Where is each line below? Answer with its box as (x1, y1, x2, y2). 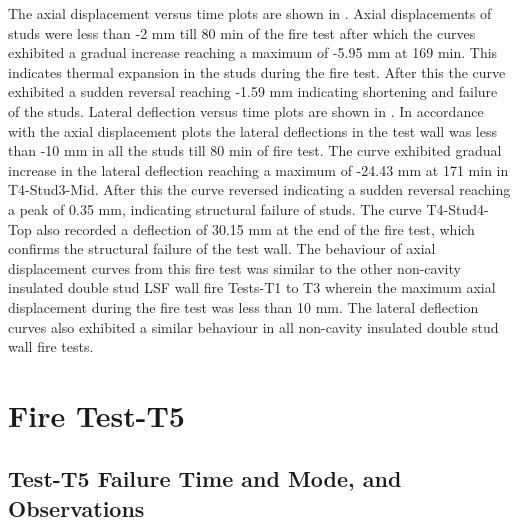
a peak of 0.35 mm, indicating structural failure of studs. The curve (8, 198, 422, 219)
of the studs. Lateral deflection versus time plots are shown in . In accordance (8, 100, 484, 121)
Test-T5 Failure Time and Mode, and (8, 463, 402, 494)
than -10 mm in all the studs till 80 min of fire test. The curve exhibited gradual (8, 140, 502, 161)
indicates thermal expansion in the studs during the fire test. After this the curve (8, 61, 506, 82)
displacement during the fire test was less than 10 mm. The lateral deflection (8, 296, 479, 317)
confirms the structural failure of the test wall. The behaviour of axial (8, 238, 436, 259)
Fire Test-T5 (8, 394, 185, 435)
